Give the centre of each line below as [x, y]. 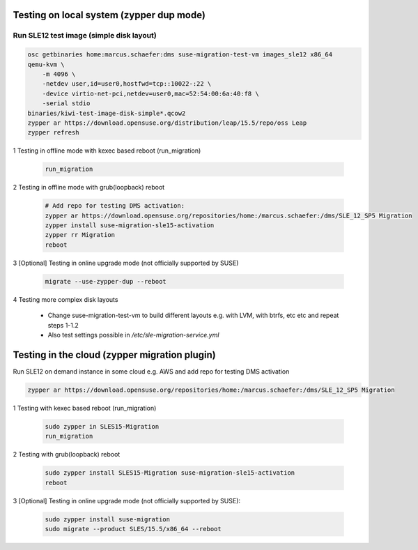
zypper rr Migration [80, 235]
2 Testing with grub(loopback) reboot [67, 454]
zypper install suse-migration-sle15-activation [130, 226]
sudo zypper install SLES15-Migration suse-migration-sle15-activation [170, 473]
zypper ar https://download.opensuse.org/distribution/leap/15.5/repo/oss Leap [167, 123]
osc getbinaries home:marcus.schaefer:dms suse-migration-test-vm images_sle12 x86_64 [180, 55]
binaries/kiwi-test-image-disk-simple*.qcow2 [107, 113]
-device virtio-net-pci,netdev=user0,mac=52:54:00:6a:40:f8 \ [150, 93]
